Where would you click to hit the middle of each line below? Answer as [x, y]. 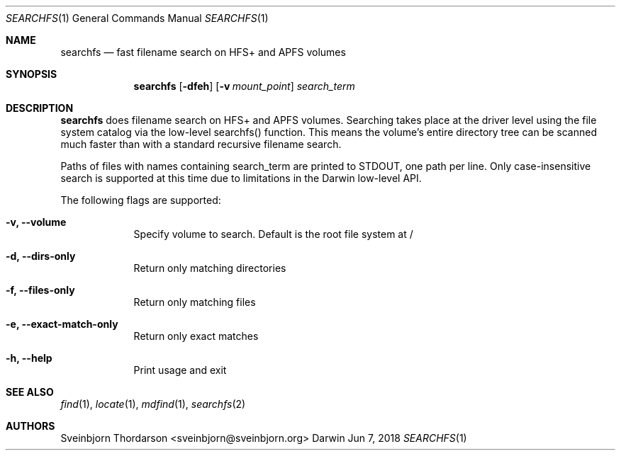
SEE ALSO [30, 392]
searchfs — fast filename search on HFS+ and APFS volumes [203, 52]
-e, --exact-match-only [62, 324]
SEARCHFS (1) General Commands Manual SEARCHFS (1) [137, 18]
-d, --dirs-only [41, 256]
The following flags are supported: [141, 200]
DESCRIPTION [40, 108]
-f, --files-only [40, 290]
